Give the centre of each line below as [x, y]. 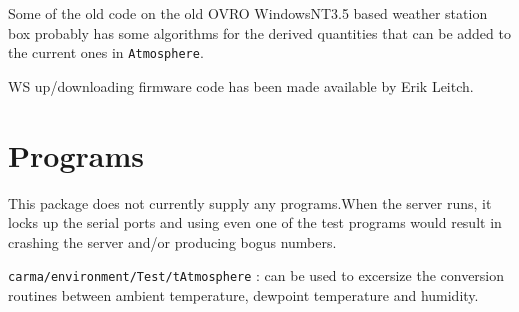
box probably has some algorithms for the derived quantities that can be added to [259, 32]
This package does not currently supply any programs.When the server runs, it [250, 202]
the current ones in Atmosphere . [106, 52]
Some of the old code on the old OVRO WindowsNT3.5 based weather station [248, 13]
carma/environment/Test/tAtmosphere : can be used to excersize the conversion [256, 275]
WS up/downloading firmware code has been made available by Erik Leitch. [241, 85]
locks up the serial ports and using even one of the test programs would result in [255, 222]
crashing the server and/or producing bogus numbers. [172, 241]
